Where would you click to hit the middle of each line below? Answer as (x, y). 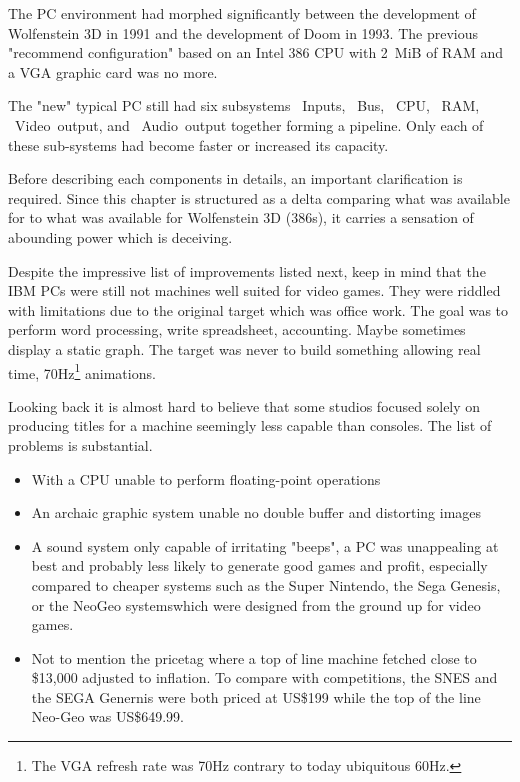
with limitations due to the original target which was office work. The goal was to (258, 309)
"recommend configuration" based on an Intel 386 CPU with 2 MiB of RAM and (255, 52)
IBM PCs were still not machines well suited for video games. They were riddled (254, 290)
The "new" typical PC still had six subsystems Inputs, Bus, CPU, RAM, (244, 105)
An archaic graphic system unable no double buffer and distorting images (256, 512)
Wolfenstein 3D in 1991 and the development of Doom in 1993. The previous (243, 32)
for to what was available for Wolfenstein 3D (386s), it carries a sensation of (241, 217)
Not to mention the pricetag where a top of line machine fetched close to (254, 657)
